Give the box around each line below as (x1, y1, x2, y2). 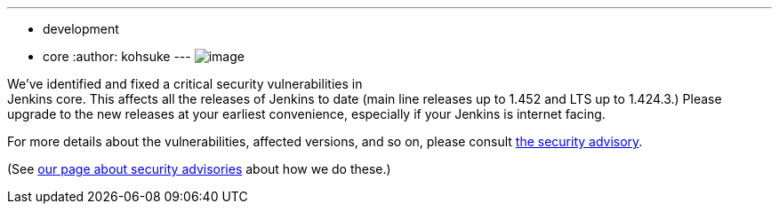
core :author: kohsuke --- (43, 49, 191, 64)
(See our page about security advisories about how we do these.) (7, 161, 391, 176)
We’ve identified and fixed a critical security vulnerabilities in (7, 76, 363, 91)
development (43, 21, 119, 36)
